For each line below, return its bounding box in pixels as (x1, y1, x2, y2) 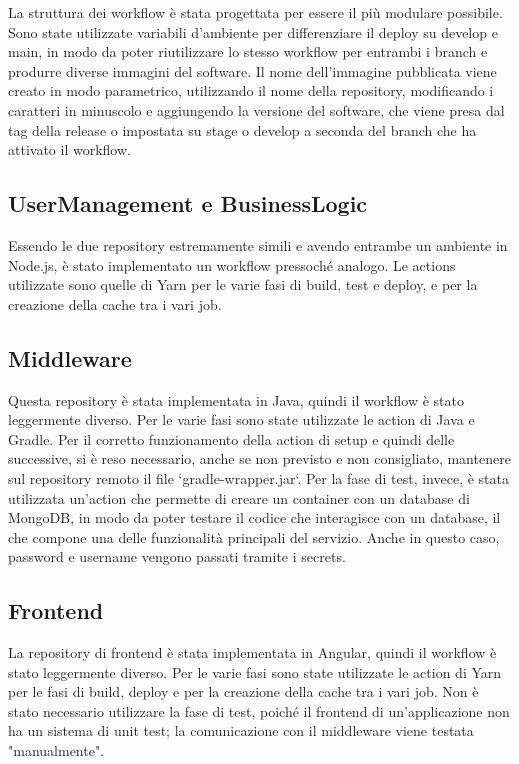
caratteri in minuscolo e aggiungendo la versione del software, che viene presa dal (8, 99, 505, 120)
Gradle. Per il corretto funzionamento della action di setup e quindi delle (8, 428, 455, 449)
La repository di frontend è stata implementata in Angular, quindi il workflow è (8, 642, 497, 663)
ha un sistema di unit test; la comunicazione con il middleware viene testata (8, 720, 474, 741)
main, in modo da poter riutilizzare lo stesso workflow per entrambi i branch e (8, 41, 488, 62)
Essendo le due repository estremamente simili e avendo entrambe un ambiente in (8, 234, 508, 255)
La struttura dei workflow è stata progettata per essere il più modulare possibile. (8, 2, 503, 22)
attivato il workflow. (8, 139, 131, 160)
